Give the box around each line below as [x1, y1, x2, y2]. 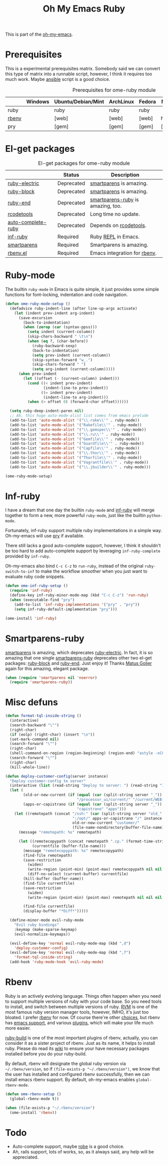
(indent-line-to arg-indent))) [43, 395, 108, 400]
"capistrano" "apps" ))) [76, 806, 126, 811]
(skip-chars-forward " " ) [31, 362, 86, 367]
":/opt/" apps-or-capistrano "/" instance [72, 816, 162, 821]
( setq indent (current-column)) [27, 330, 95, 335]
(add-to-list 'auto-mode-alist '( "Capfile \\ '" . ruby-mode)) [9, 446, 140, 451]
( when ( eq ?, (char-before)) [27, 339, 88, 344]
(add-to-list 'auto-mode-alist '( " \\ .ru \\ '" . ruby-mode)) [9, 432, 135, 437]
